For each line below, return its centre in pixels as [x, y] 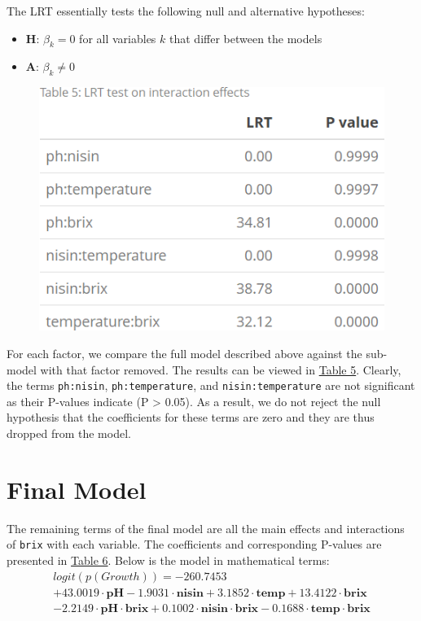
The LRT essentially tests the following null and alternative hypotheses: [186, 11]
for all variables [118, 38]
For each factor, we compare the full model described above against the [184, 354]
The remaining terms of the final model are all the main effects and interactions [206, 528]
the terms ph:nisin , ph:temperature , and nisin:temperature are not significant [211, 385]
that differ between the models [246, 38]
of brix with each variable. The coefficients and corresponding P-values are [194, 544]
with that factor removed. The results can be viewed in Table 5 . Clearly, [221, 369]
